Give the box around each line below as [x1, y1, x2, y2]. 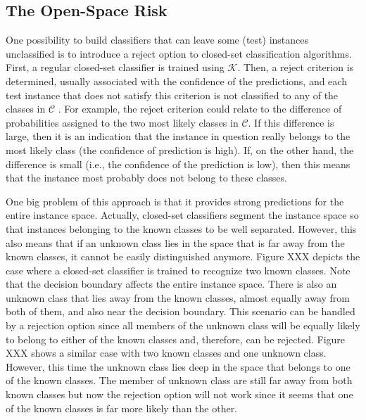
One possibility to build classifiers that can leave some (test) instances [6, 32, 309, 47]
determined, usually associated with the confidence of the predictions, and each [6, 73, 347, 88]
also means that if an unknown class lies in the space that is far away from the [6, 235, 345, 250]
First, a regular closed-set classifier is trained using [6, 60, 225, 75]
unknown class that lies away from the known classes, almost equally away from [6, 290, 351, 305]
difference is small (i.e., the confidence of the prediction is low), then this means [6, 156, 351, 171]
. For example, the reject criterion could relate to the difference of [58, 101, 342, 116]
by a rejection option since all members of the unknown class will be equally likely [6, 318, 360, 333]
